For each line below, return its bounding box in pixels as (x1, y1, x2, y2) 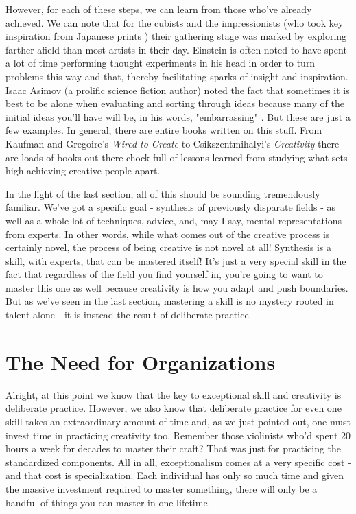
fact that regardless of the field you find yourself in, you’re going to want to (5, 267, 323, 281)
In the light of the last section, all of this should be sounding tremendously (5, 186, 320, 200)
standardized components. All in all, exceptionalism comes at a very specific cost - (5, 454, 351, 469)
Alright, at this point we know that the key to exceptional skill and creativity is (5, 387, 342, 401)
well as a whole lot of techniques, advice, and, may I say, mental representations (5, 213, 342, 227)
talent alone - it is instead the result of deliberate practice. (5, 307, 252, 322)
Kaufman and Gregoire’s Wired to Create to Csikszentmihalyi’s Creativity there (5, 136, 340, 150)
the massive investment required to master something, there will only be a (5, 481, 318, 495)
